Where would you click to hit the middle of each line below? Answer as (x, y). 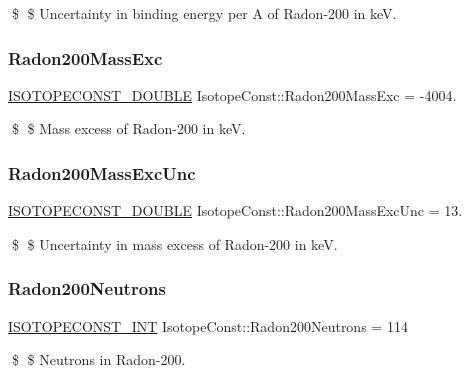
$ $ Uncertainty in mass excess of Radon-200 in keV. (174, 243)
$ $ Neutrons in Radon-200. (98, 359)
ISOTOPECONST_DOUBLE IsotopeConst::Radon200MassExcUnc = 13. (235, 210)
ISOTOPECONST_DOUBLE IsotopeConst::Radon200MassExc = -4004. (232, 94)
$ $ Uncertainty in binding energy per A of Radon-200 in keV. (204, 13)
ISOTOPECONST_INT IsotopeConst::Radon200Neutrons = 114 (208, 325)
